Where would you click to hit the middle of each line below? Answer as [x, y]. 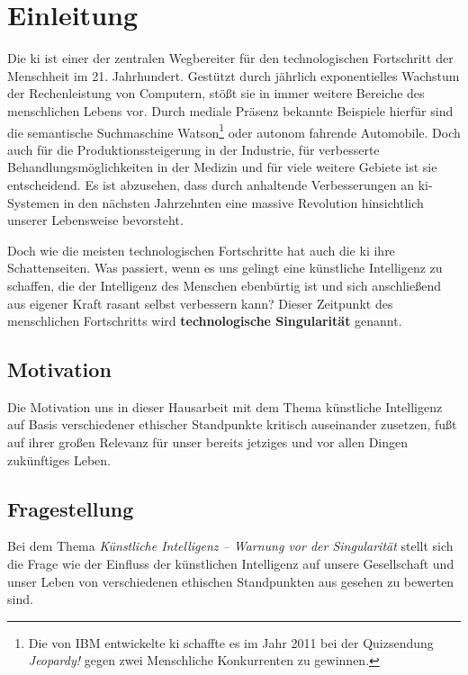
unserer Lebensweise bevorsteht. [95, 220]
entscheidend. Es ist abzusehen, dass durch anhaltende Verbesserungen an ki [218, 184]
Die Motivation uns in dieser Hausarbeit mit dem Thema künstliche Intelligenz [225, 406]
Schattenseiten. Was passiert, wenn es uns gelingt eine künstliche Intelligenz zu [225, 268]
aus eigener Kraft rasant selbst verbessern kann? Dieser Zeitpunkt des [200, 303]
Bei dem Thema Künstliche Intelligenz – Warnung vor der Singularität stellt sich [230, 546]
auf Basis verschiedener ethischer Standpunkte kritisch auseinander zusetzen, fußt [232, 424]
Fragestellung [71, 508]
